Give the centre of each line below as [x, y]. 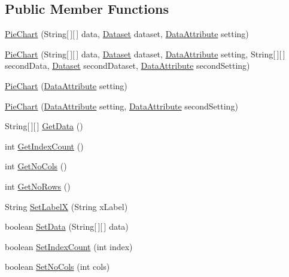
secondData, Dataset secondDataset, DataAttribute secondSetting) [127, 66]
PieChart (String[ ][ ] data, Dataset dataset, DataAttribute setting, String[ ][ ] [145, 54]
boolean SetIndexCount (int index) [69, 246]
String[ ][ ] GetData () [44, 126]
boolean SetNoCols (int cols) [57, 267]
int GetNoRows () [38, 186]
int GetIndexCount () [44, 146]
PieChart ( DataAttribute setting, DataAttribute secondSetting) [121, 106]
